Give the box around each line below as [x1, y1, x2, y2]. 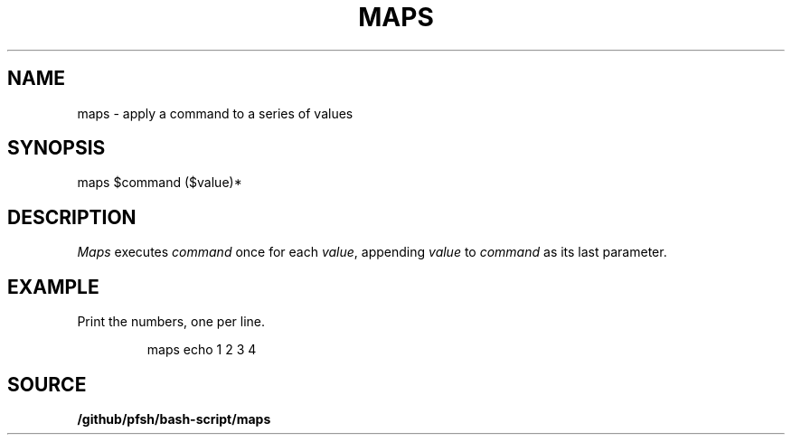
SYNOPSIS [7, 136, 106, 160]
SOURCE [7, 372, 87, 396]
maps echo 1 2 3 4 [146, 342, 257, 358]
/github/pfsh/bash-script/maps [77, 410, 271, 427]
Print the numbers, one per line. [77, 314, 266, 330]
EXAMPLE [7, 275, 99, 298]
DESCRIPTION [7, 205, 137, 229]
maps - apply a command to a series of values [77, 105, 354, 121]
